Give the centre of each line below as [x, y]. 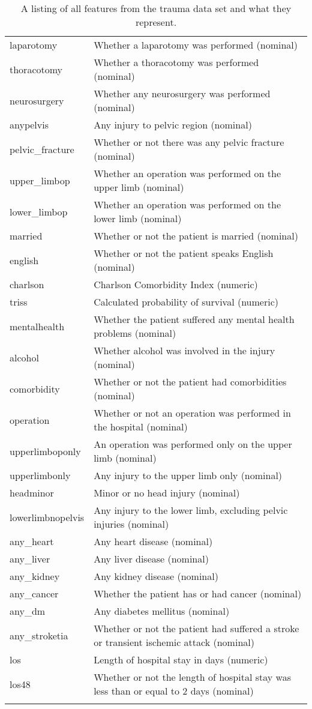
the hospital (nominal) [141, 427]
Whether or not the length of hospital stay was [192, 677]
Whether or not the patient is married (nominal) [196, 236]
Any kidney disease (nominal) [156, 576]
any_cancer [34, 593]
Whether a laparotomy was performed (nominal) [196, 45]
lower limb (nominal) [138, 218]
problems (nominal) [135, 333]
